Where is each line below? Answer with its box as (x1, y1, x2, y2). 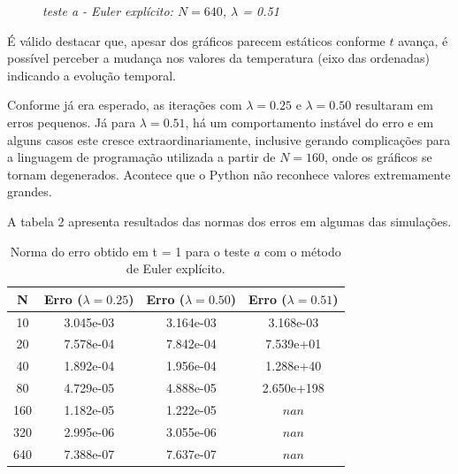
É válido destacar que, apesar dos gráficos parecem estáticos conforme (7, 31, 385, 50)
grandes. (7, 182, 52, 201)
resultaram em (355, 96, 433, 114)
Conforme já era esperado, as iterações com (7, 96, 242, 114)
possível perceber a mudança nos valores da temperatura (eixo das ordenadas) (7, 49, 430, 67)
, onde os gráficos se (324, 148, 432, 166)
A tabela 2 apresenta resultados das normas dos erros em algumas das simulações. (7, 211, 452, 230)
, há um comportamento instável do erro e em (185, 112, 434, 131)
